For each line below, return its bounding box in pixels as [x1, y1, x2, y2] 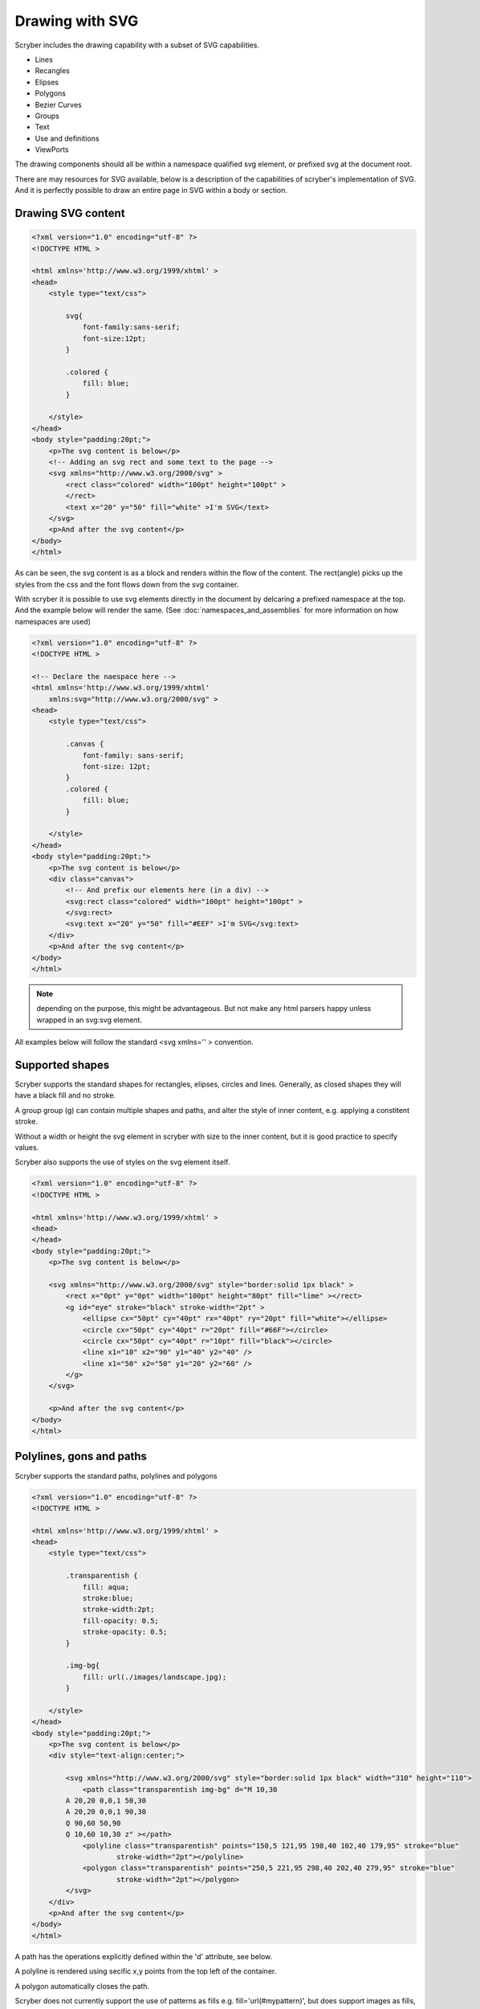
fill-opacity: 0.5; [82, 1616, 160, 1625]
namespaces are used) [14, 616, 92, 626]
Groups [35, 111, 60, 121]
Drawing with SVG [14, 12, 139, 30]
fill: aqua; [82, 1582, 130, 1591]
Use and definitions [35, 133, 100, 143]
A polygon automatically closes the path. [14, 1981, 150, 1991]
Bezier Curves [35, 100, 82, 109]
